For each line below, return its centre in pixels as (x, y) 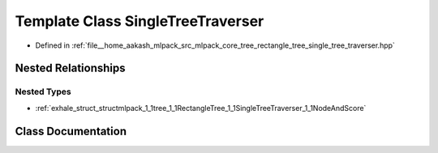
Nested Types (43, 91)
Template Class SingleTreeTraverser (140, 21)
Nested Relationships (70, 68)
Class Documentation (71, 131)
